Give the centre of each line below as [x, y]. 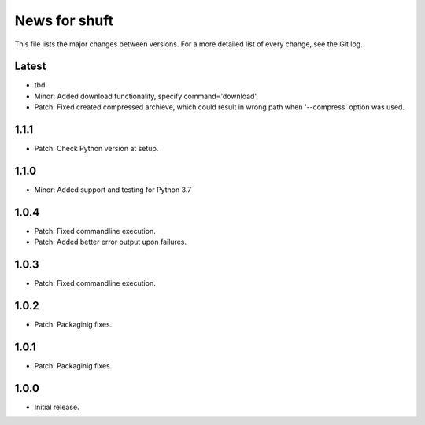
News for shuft [64, 20]
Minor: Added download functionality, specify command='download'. [146, 96]
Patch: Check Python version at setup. [96, 149]
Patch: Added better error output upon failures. [110, 242]
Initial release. [57, 407]
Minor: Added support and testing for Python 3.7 [113, 190]
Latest [30, 67]
